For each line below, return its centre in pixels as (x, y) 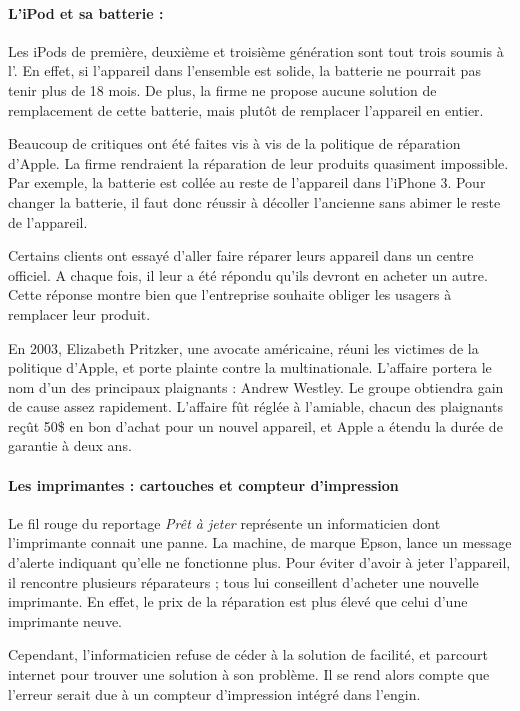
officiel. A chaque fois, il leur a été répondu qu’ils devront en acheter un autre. (248, 274)
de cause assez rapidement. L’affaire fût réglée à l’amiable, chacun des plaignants (255, 406)
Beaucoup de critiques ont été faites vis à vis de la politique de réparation (234, 143)
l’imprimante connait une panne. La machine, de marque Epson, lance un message (260, 542)
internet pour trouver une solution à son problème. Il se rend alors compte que (249, 674)
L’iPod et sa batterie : (86, 12)
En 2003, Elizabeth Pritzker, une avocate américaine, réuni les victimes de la (243, 347)
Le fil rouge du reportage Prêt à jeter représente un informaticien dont (224, 522)
